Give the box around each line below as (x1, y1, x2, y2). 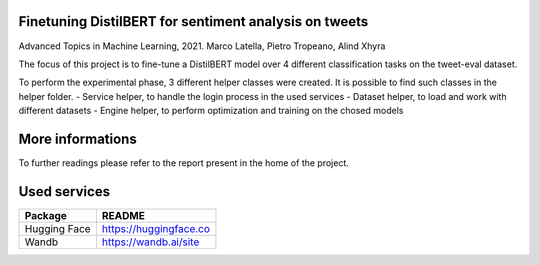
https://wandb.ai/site (101, 235, 200, 249)
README (101, 208, 145, 222)
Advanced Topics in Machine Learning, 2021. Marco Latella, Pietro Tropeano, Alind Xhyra (18, 40, 386, 52)
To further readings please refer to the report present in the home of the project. (18, 156, 350, 169)
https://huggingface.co (101, 221, 210, 235)
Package (24, 208, 67, 222)
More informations (18, 130, 137, 147)
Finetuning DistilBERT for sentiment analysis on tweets (18, 13, 369, 30)
